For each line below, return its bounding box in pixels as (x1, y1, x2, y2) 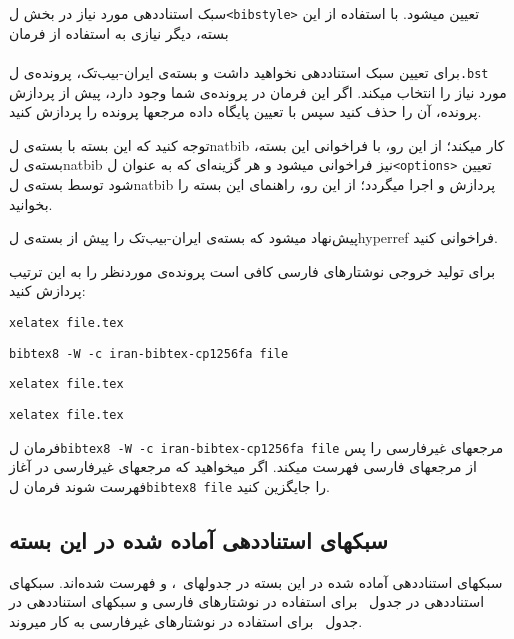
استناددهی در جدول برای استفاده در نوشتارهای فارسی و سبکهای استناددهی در (9, 591, 485, 612)
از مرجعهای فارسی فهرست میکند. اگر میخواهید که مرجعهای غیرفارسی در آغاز (9, 456, 477, 477)
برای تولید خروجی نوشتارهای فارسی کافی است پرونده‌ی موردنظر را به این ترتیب (9, 260, 496, 281)
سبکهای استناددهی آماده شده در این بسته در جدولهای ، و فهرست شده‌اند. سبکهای (9, 571, 503, 592)
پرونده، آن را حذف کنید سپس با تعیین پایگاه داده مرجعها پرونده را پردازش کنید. (9, 101, 482, 122)
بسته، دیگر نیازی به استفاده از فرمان (9, 22, 229, 43)
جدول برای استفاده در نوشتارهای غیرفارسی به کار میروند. (9, 610, 363, 631)
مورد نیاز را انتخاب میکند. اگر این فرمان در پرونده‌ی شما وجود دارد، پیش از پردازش (9, 81, 507, 102)
